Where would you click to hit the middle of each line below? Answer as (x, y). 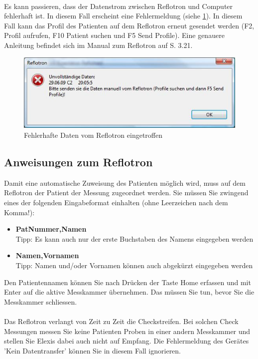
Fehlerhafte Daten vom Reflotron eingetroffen (93, 135)
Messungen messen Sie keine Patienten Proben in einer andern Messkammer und (127, 331)
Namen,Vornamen (47, 255)
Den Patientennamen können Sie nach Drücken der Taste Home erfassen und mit (128, 282)
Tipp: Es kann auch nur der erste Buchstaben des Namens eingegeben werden (134, 238)
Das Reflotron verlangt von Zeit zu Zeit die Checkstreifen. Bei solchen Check (121, 321)
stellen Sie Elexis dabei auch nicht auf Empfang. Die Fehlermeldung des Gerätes (127, 341)
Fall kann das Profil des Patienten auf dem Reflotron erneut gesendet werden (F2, (129, 25)
